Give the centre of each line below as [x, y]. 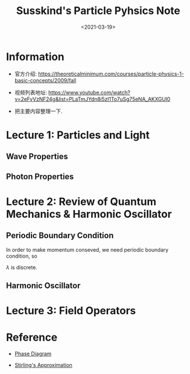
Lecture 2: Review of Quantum [81, 202]
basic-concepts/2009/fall [45, 80]
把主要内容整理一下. [38, 111]
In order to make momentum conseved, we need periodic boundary [87, 249]
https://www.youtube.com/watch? [89, 92]
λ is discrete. [22, 267]
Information [35, 56]
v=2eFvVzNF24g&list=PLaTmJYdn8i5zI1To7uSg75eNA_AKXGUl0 [92, 99]
